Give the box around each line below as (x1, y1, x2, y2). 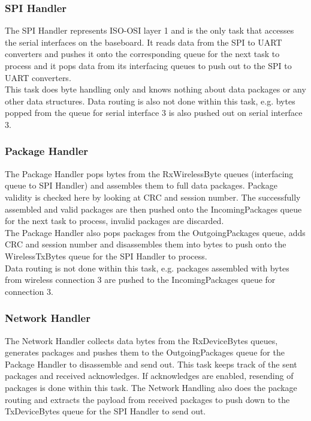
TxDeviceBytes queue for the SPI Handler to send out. (5, 405, 206, 417)
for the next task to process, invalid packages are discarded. (5, 214, 224, 227)
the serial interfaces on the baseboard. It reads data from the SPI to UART (5, 35, 282, 48)
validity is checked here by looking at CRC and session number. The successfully (5, 190, 301, 203)
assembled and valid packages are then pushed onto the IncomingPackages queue (5, 202, 302, 215)
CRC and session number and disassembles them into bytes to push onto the (5, 238, 286, 250)
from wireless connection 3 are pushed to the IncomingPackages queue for (5, 273, 276, 286)
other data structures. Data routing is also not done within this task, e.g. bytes (5, 94, 295, 107)
